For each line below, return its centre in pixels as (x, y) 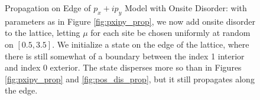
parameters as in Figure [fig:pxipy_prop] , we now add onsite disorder (130, 21)
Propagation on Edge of (48, 8)
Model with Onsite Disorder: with (186, 8)
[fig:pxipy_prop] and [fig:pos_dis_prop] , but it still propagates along (130, 79)
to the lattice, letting (43, 33)
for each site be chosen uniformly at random (170, 33)
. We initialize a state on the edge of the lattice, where (151, 44)
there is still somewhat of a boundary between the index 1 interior (125, 56)
